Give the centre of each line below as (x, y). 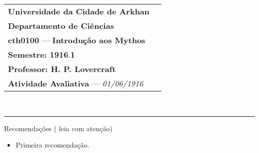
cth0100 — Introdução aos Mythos (77, 40)
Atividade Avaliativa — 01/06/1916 (76, 83)
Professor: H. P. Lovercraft (62, 69)
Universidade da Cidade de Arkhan (79, 11)
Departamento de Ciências (61, 26)
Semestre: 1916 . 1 (42, 54)
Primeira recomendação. (53, 145)
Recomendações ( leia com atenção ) (58, 128)
